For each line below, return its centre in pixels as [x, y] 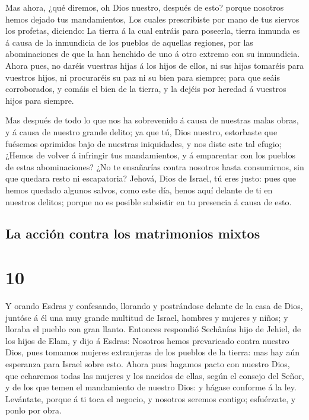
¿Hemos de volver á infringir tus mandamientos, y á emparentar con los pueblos [151, 155]
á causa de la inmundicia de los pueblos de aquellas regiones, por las [129, 42]
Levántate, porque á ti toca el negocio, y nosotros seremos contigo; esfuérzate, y [151, 398]
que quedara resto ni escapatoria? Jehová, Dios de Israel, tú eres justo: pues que [151, 178]
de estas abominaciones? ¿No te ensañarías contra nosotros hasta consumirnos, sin [155, 166]
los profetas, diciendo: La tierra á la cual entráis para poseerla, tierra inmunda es [153, 31]
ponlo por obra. [34, 410]
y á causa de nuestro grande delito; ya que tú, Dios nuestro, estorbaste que [141, 131]
